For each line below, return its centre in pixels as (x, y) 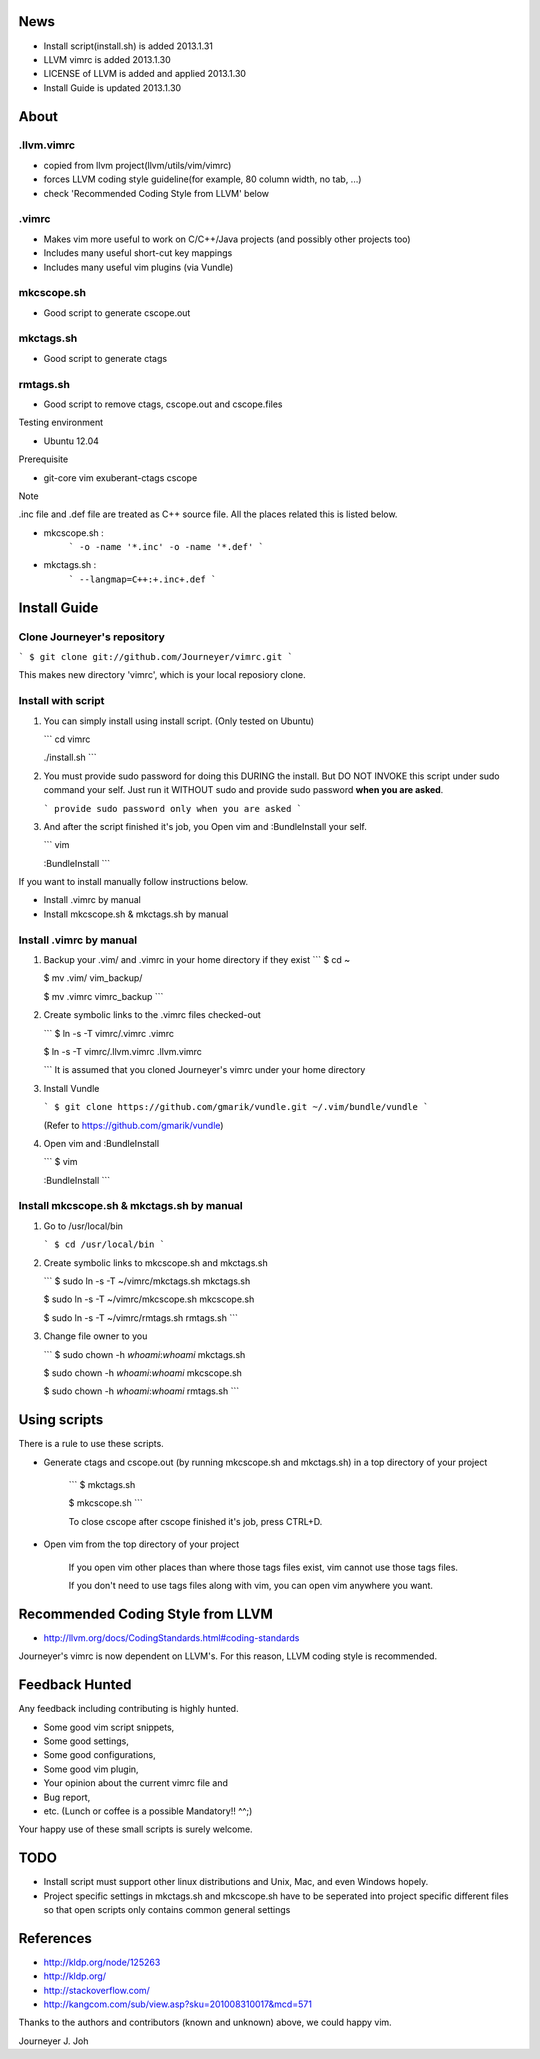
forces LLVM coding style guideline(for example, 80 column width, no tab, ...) (202, 179)
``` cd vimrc (67, 739)
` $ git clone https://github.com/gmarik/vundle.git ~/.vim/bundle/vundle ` (236, 1107)
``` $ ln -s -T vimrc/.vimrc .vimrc (109, 1033)
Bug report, (67, 1797)
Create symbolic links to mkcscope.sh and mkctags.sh (156, 1262)
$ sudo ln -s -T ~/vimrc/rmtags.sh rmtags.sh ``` (141, 1317)
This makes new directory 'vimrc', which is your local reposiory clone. (162, 675)
